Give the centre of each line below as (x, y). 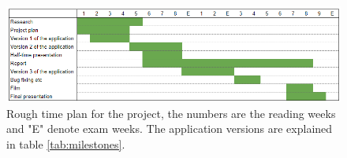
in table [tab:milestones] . (66, 144)
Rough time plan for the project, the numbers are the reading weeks (171, 113)
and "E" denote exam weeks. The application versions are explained (170, 129)
